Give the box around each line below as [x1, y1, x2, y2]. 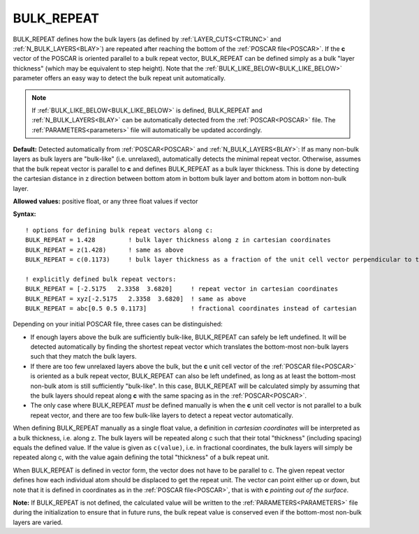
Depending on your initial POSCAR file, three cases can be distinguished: [13, 320, 223, 329]
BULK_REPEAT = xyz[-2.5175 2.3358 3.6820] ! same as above [25, 294, 247, 303]
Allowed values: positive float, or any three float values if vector [13, 197, 198, 205]
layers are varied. [13, 518, 63, 526]
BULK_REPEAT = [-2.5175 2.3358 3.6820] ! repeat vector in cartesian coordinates [25, 285, 339, 293]
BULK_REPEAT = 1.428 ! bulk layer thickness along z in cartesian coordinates [25, 236, 331, 244]
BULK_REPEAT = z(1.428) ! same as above [25, 245, 184, 254]
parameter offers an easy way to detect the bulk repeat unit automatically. [13, 74, 226, 82]
